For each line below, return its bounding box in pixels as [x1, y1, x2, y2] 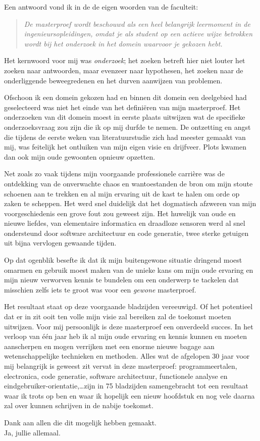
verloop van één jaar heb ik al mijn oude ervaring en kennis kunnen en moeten [4, 331, 247, 341]
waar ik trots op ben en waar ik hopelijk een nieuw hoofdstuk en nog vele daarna [4, 390, 255, 401]
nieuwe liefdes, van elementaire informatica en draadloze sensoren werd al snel [4, 218, 245, 228]
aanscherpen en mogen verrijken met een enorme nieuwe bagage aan [4, 340, 215, 351]
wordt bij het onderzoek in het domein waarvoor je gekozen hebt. [24, 38, 223, 48]
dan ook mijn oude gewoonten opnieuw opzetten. [4, 151, 155, 162]
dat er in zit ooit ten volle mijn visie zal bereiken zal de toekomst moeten [4, 311, 231, 322]
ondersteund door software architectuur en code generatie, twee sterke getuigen [4, 227, 249, 238]
